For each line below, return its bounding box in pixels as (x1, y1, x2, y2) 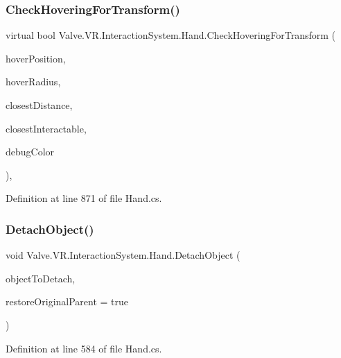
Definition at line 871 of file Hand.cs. (6, 191, 162, 205)
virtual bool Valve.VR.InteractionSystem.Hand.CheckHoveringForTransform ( (6, 28, 336, 42)
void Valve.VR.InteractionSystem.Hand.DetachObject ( (6, 248, 241, 262)
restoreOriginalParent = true (6, 294, 129, 309)
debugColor (6, 144, 55, 159)
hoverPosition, (6, 51, 66, 65)
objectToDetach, (6, 271, 76, 285)
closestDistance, (6, 98, 73, 112)
